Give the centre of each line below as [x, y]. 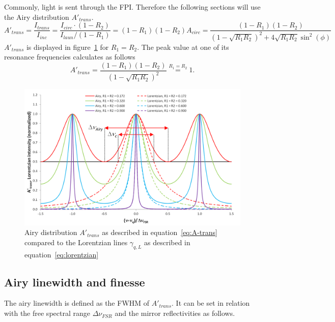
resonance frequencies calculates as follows [70, 57]
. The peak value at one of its [183, 47]
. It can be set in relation [211, 303]
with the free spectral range [47, 313]
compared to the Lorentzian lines [76, 242]
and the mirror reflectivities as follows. [175, 313]
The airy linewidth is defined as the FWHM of [77, 303]
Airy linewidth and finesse [75, 282]
